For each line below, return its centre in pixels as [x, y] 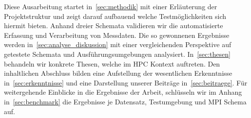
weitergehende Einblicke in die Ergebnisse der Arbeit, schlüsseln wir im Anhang [123, 92]
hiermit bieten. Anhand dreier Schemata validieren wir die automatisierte [114, 25]
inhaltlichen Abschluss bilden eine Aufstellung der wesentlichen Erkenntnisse [118, 73]
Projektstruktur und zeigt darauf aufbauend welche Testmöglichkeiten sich [115, 16]
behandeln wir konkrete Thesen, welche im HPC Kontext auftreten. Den [112, 63]
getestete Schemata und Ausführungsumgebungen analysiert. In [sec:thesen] [117, 54]
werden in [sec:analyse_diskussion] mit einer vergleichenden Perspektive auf [118, 44]
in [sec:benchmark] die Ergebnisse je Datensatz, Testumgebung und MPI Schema [125, 101]
